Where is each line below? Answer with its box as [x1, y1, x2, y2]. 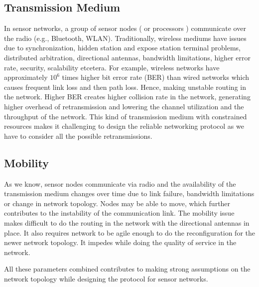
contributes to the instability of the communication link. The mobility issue [4, 208, 235, 218]
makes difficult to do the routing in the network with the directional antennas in [4, 217, 250, 228]
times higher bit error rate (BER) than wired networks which [62, 72, 250, 82]
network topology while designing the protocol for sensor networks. [4, 273, 208, 284]
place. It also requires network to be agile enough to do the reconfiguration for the [4, 227, 255, 238]
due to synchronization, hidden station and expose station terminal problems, [4, 42, 241, 53]
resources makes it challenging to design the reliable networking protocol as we [4, 121, 244, 131]
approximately [4, 72, 48, 82]
